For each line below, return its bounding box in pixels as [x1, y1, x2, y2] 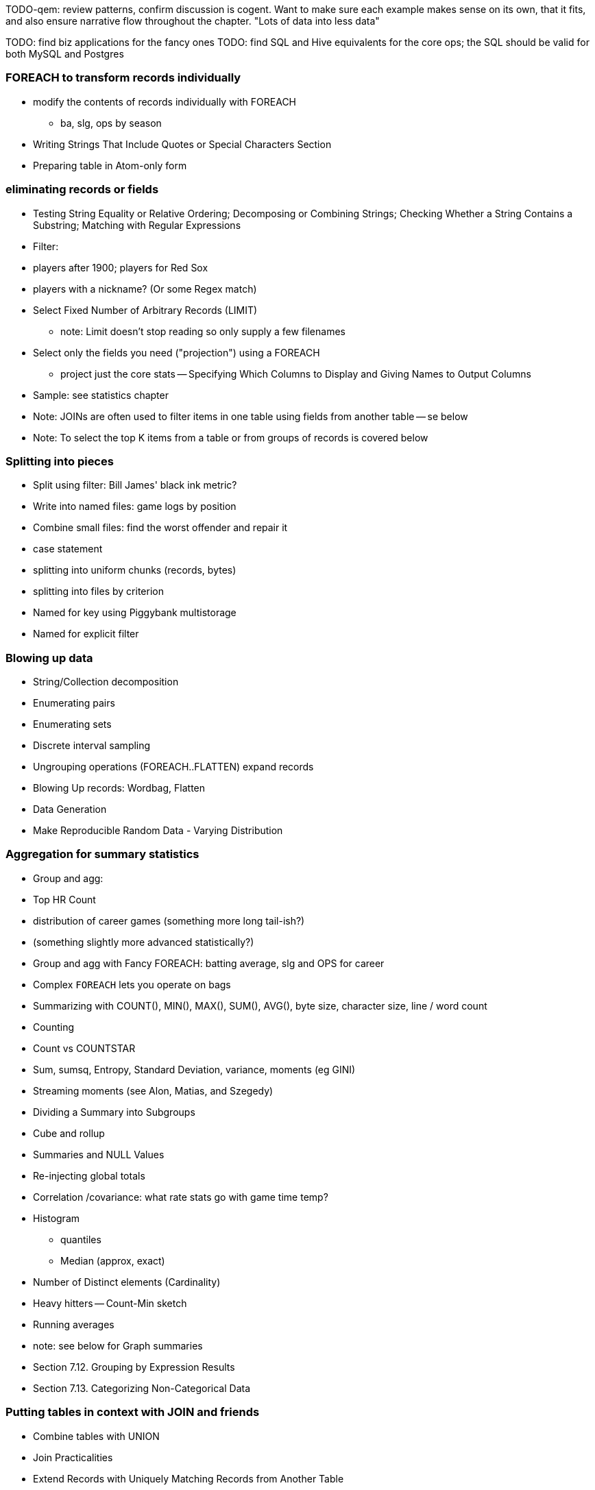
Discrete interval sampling [33, 740, 151, 751]
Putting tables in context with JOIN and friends [5, 1405, 260, 1419]
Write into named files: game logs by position [33, 500, 236, 513]
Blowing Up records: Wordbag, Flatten [33, 782, 206, 794]
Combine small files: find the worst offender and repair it [33, 522, 288, 534]
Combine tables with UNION [33, 1430, 160, 1442]
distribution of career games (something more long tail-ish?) [33, 914, 305, 927]
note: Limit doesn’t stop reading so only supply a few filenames [60, 325, 345, 337]
